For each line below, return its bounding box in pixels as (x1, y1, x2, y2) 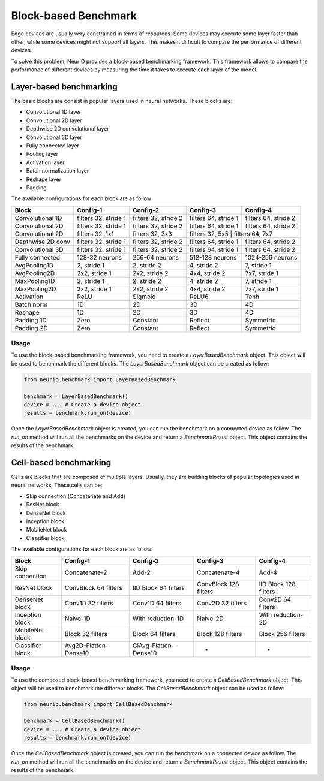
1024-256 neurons (245, 253, 298, 261)
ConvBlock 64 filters (64, 583, 123, 592)
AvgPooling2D (14, 269, 55, 277)
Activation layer (26, 159, 65, 166)
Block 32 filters (64, 629, 107, 638)
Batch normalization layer (26, 167, 89, 174)
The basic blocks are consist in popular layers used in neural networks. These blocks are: (11, 98, 233, 105)
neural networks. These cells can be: (11, 481, 103, 488)
